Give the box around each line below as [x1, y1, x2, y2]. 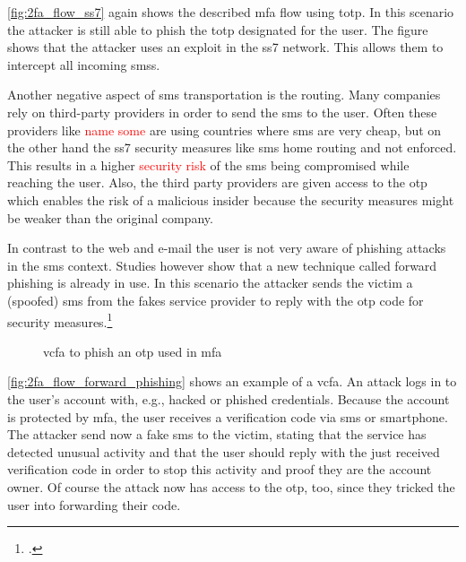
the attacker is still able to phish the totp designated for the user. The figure [7, 20, 428, 39]
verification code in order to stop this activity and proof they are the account [7, 460, 432, 479]
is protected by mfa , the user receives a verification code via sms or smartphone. [7, 407, 448, 426]
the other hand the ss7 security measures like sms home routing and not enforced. [7, 138, 457, 157]
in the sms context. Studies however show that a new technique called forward [7, 255, 437, 274]
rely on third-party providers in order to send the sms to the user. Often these [7, 102, 437, 121]
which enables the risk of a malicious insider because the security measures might [7, 190, 454, 209]
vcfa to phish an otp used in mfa [43, 342, 222, 360]
